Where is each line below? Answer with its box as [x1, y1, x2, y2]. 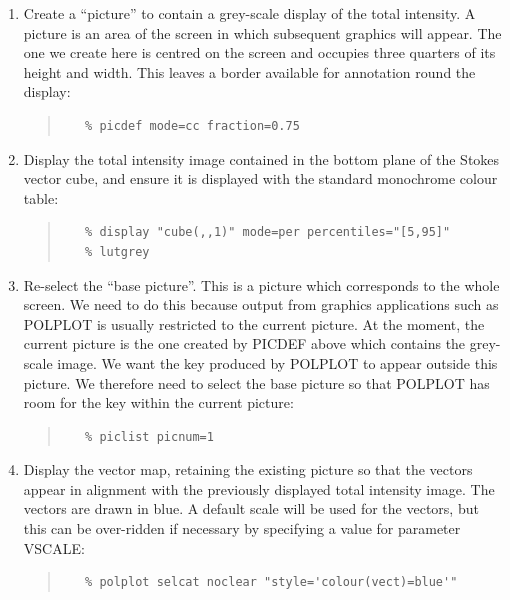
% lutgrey [85, 244, 150, 259]
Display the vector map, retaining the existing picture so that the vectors [23, 459, 473, 480]
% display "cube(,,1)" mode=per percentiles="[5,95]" [85, 225, 451, 240]
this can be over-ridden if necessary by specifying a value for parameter [23, 518, 461, 539]
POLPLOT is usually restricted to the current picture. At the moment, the [23, 313, 485, 334]
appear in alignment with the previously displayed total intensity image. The [23, 478, 495, 499]
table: [23, 187, 59, 208]
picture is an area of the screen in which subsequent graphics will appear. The [23, 22, 502, 43]
